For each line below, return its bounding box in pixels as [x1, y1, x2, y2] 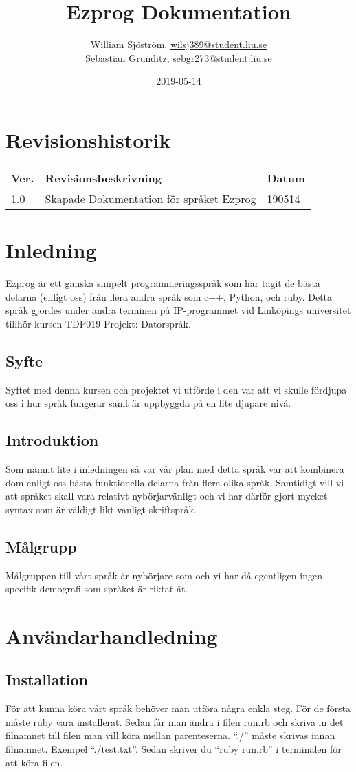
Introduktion [5, 429, 99, 451]
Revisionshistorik [5, 125, 171, 153]
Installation [5, 669, 88, 690]
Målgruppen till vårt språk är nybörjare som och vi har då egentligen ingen [5, 568, 322, 582]
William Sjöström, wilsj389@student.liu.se [90, 37, 267, 52]
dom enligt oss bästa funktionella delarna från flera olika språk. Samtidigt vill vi [5, 475, 344, 489]
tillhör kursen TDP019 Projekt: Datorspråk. [5, 316, 191, 330]
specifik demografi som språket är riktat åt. [5, 581, 188, 596]
